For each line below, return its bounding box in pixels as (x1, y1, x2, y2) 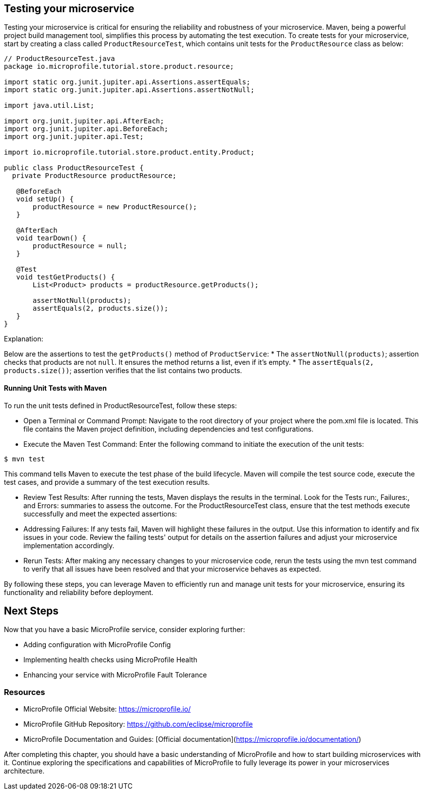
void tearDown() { (16, 234, 86, 242)
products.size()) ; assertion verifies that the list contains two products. (4, 366, 242, 375)
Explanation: (4, 335, 43, 343)
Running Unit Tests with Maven (4, 384, 107, 393)
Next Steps (4, 605, 58, 617)
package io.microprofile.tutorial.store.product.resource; (4, 62, 234, 71)
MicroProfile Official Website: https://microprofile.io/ (23, 705, 191, 714)
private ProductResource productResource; (12, 172, 177, 180)
